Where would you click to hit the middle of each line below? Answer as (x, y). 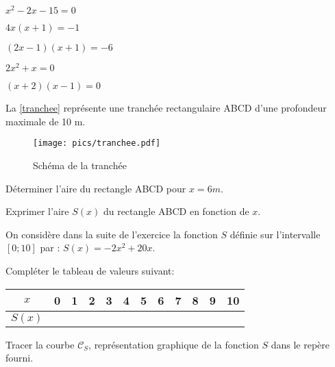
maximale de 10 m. (46, 121)
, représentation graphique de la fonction (174, 344)
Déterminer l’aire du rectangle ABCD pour (96, 188)
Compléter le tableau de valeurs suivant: (90, 270)
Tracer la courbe (40, 344)
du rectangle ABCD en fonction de (176, 211)
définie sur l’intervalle (275, 234)
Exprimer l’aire (37, 211)
